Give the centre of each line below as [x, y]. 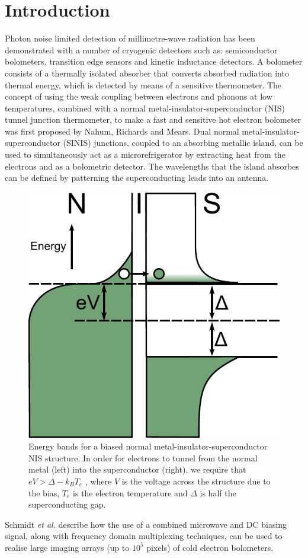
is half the [218, 492]
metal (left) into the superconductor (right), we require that [137, 469]
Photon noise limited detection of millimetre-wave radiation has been [130, 38]
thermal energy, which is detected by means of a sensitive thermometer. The [143, 85]
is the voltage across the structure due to [196, 481]
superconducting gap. [67, 504]
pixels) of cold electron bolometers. [210, 547]
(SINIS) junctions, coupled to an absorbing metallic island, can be [183, 143]
